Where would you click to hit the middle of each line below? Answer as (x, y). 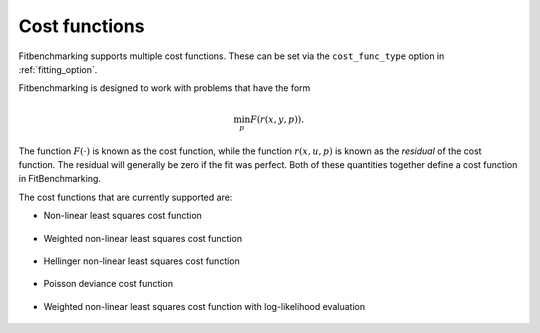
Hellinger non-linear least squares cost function (141, 261)
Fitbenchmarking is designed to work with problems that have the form (164, 88)
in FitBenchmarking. (60, 179)
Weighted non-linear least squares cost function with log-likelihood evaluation (204, 306)
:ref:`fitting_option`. (58, 69)
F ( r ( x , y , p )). (277, 119)
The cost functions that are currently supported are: (125, 197)
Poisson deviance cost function (108, 284)
